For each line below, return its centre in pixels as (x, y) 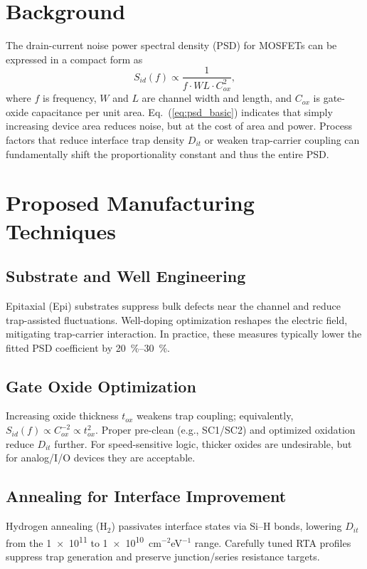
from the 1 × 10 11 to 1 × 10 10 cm (84, 541)
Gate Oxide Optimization (101, 386)
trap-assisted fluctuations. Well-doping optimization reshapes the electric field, (177, 319)
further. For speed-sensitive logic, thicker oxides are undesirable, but (203, 443)
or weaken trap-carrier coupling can (282, 139)
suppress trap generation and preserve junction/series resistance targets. (163, 556)
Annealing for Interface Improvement (146, 496)
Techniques (61, 230)
